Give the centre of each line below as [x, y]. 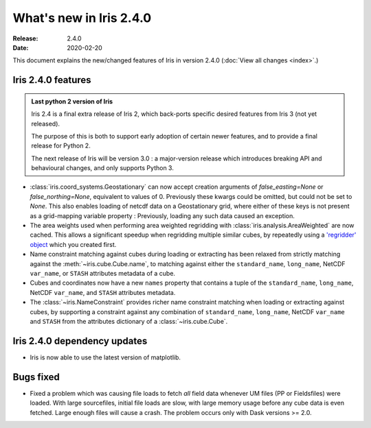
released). [46, 123]
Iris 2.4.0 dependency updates [80, 341]
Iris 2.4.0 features [52, 80]
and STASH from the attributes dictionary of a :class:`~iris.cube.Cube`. [129, 321]
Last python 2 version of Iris [72, 101]
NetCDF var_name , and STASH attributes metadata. [103, 292]
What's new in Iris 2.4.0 [82, 18]
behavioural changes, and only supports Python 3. [103, 168]
